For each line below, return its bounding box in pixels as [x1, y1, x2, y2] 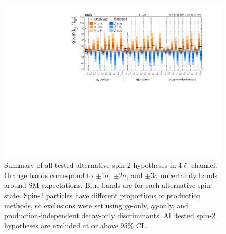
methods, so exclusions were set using [4, 200, 122, 210]
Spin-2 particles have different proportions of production [24, 190, 201, 201]
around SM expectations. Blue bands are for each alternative [4, 180, 196, 190]
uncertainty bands [160, 169, 217, 180]
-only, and [157, 200, 189, 210]
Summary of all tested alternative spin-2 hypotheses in [4, 160, 176, 170]
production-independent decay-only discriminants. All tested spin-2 [4, 210, 216, 221]
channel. [191, 160, 217, 170]
